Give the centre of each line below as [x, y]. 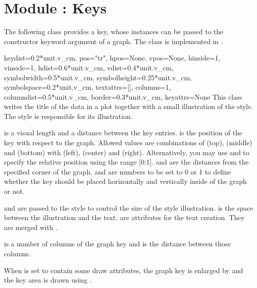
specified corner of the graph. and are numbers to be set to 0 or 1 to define [118, 171]
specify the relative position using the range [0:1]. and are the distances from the [127, 162]
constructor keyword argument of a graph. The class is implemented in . [113, 41]
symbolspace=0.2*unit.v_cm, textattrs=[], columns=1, [88, 87]
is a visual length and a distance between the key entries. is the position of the [123, 133]
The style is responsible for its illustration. [68, 116]
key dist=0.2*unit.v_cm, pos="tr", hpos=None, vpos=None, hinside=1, [112, 58]
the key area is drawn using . [48, 280]
